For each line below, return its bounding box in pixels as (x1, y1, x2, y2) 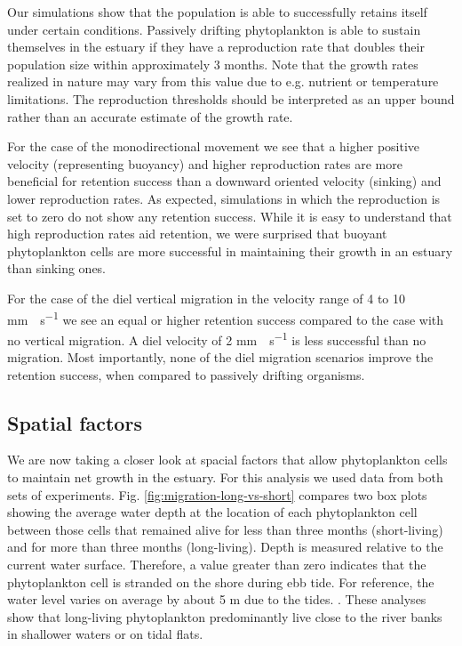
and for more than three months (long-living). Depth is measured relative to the (7, 537, 443, 556)
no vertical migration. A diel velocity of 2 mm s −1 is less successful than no (7, 327, 426, 349)
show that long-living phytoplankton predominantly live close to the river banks (7, 607, 442, 626)
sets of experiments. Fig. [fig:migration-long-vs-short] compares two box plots (7, 485, 427, 504)
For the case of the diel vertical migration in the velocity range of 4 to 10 (7, 288, 406, 307)
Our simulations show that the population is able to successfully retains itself (7, 3, 427, 20)
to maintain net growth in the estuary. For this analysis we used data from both (7, 467, 443, 486)
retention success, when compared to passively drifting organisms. (7, 365, 365, 384)
